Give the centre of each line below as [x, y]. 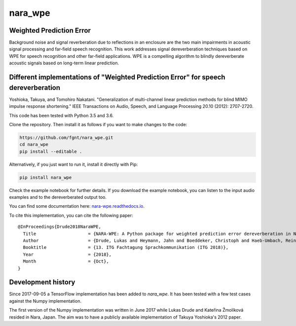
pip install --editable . [51, 151]
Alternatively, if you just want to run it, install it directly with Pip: [74, 164]
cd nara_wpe [34, 144]
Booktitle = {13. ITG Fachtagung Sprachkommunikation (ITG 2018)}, [126, 248]
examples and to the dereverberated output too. [58, 197]
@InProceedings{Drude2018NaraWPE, [59, 227]
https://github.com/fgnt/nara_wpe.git [66, 138]
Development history [42, 282]
